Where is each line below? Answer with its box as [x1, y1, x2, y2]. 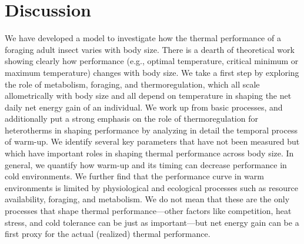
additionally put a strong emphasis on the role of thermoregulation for [5, 112, 258, 125]
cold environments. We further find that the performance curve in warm [5, 170, 264, 182]
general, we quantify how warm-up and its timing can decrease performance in [5, 158, 287, 171]
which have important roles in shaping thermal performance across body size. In [5, 147, 294, 159]
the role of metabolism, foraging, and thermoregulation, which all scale [5, 78, 260, 90]
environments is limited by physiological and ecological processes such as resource [5, 181, 298, 193]
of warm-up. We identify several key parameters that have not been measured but [5, 135, 300, 148]
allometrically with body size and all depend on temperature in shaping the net [5, 89, 292, 102]
